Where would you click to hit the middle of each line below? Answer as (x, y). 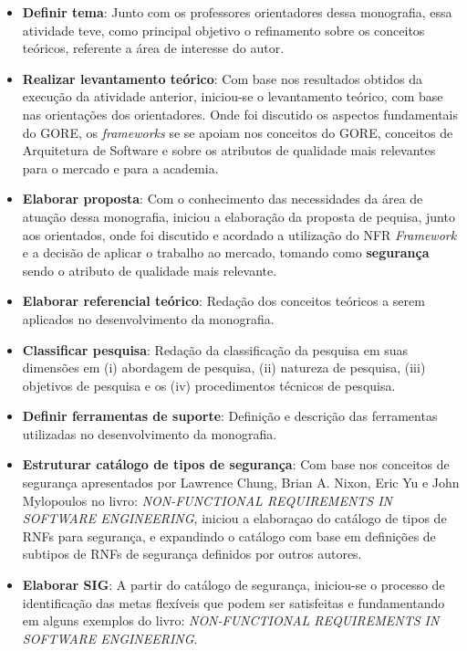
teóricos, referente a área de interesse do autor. (153, 48)
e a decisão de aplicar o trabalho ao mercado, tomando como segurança (226, 252)
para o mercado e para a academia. (120, 168)
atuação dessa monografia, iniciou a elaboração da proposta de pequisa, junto (239, 216)
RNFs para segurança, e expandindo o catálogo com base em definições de (229, 535)
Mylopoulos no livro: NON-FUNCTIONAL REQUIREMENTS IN (208, 500)
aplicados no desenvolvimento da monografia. (148, 318)
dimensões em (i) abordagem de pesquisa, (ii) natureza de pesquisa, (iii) (224, 367)
